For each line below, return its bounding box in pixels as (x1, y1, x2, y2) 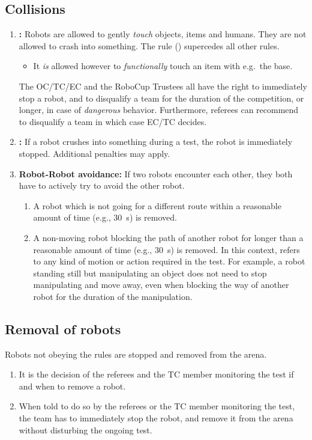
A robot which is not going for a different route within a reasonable (33, 199, 281, 212)
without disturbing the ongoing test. (19, 423, 152, 436)
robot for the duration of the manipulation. (33, 290, 193, 302)
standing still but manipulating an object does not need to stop (33, 266, 267, 279)
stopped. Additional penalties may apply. (19, 147, 170, 159)
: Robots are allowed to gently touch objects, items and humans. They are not (19, 28, 307, 40)
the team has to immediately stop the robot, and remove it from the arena (19, 412, 293, 424)
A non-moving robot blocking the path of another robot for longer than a (33, 231, 304, 243)
